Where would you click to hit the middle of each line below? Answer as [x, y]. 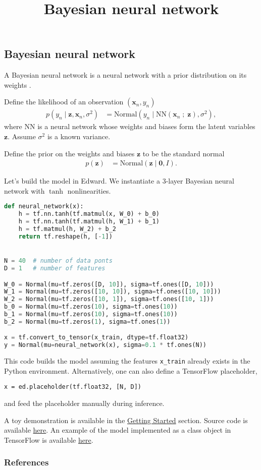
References [27, 462]
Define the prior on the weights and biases [69, 153]
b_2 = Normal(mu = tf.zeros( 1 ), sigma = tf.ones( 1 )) [87, 321]
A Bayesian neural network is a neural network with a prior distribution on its [125, 75]
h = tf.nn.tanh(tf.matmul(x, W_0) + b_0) [89, 214]
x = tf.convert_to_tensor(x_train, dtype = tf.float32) [96, 338]
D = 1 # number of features [55, 268]
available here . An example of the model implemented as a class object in [118, 430]
